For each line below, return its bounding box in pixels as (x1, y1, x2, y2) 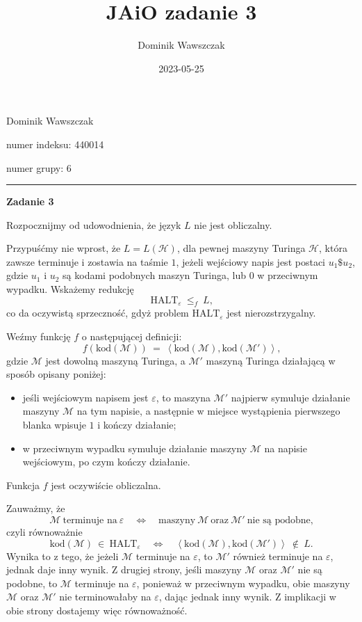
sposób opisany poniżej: (6, 367, 106, 381)
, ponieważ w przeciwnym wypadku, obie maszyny (136, 575, 350, 590)
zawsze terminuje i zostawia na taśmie (6, 254, 168, 269)
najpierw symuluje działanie (231, 390, 350, 404)
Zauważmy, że (6, 501, 65, 516)
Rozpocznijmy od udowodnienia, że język (6, 217, 181, 232)
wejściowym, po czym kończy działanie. (22, 454, 190, 469)
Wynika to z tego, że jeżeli (6, 548, 119, 563)
